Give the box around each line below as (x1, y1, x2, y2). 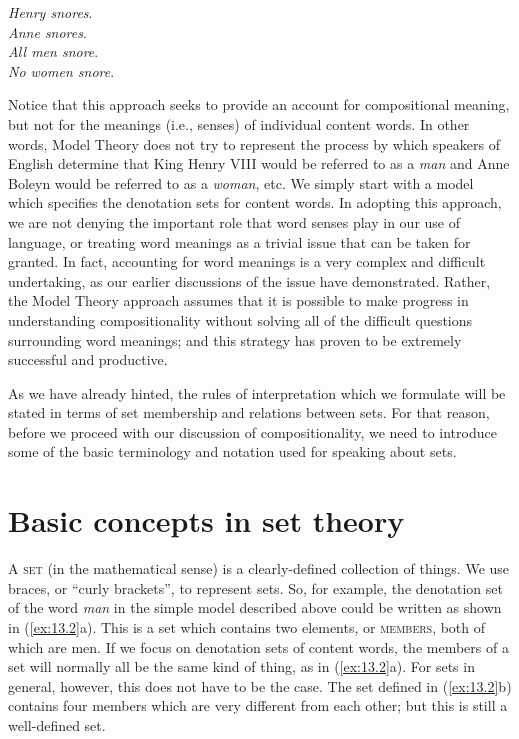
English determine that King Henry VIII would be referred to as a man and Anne (8, 153, 510, 174)
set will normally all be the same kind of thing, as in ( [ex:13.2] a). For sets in (8, 656, 475, 677)
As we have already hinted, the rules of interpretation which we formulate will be (8, 382, 506, 403)
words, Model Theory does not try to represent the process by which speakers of (8, 133, 500, 154)
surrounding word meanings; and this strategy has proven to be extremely (8, 329, 462, 350)
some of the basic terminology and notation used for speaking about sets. (8, 441, 457, 462)
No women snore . (8, 60, 115, 81)
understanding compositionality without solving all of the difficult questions (8, 309, 473, 330)
